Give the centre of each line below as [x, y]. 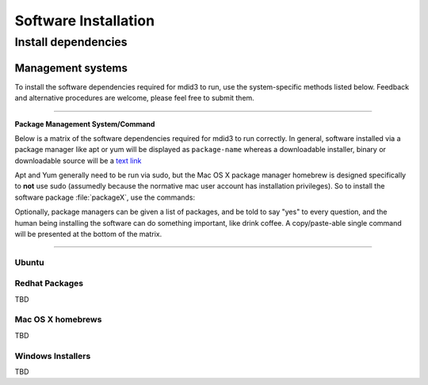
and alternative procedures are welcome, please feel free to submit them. [135, 98]
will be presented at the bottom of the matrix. [88, 234]
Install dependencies [71, 42]
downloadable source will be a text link [78, 160]
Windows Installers [53, 356]
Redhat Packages [49, 284]
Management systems [71, 68]
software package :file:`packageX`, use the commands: [105, 197]
